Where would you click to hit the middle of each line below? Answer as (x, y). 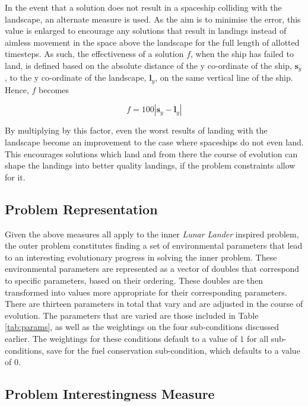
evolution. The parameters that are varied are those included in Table (132, 315)
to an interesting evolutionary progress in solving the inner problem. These (141, 257)
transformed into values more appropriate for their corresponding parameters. (146, 292)
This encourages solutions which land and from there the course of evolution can (151, 153)
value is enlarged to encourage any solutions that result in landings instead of (146, 31)
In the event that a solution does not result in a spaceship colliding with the (143, 7)
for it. (15, 177)
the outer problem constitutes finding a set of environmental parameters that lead (154, 245)
